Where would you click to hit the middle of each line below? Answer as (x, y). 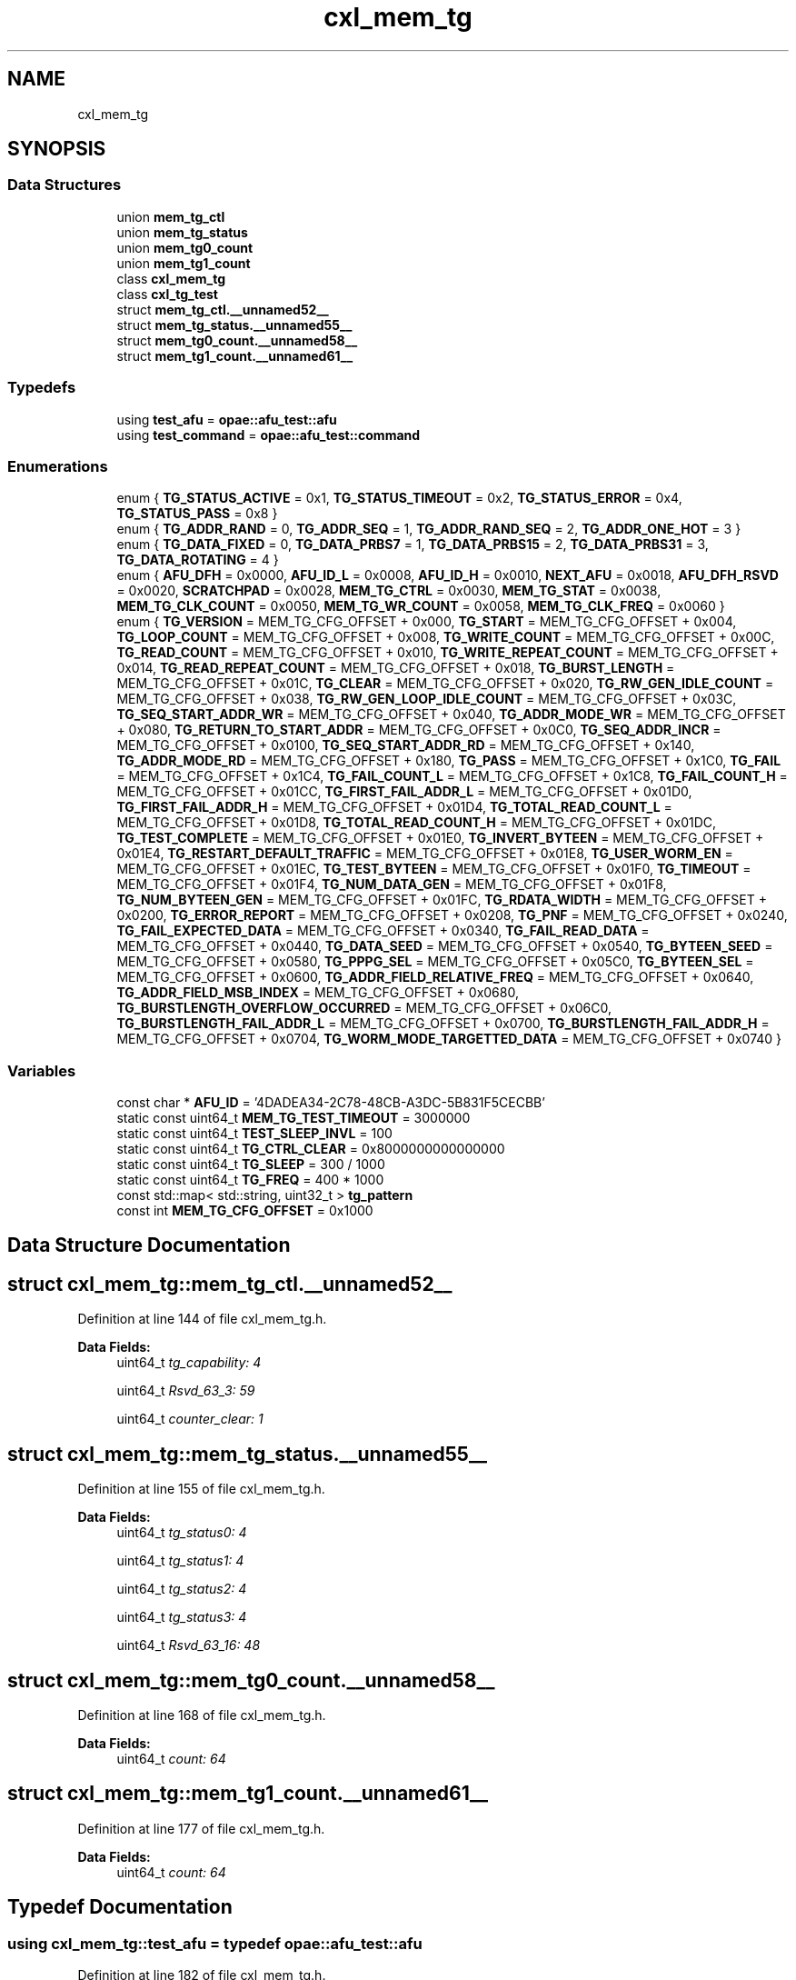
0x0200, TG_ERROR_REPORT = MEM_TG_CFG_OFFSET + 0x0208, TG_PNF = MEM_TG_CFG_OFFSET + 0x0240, (452, 915)
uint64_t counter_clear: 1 (190, 1419)
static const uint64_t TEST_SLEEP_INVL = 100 (254, 1134)
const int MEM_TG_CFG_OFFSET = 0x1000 (245, 1211)
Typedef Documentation (120, 1907)
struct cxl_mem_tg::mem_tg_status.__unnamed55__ (247, 1454)
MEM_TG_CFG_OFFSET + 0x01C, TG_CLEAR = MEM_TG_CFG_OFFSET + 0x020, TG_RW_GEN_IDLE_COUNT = (445, 684)
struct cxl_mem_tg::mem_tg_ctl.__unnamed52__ (230, 1284)
